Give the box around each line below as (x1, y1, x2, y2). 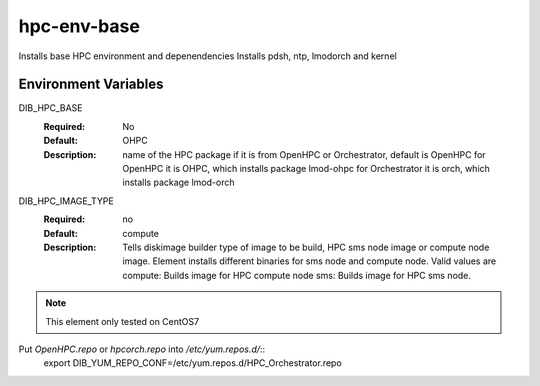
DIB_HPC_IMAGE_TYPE (18, 195, 114, 207)
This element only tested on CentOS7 (45, 315, 200, 327)
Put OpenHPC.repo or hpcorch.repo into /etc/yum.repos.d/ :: (18, 343, 265, 355)
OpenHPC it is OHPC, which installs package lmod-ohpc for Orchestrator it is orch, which (122, 163, 490, 175)
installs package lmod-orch (122, 176, 235, 189)
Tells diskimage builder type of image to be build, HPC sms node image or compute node (122, 241, 490, 253)
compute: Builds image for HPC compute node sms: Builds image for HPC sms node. (122, 269, 472, 281)
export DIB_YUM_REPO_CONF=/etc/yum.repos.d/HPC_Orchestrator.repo (43, 357, 342, 369)
